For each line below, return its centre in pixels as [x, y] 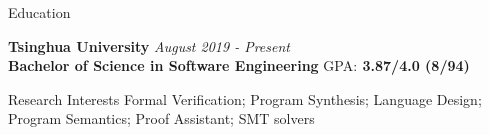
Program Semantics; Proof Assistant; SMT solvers [161, 118]
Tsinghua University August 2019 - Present [149, 45]
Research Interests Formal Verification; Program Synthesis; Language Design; [245, 98]
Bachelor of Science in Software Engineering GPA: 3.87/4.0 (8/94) [239, 65]
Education [39, 12]
